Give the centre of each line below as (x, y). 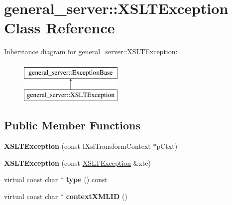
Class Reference (59, 28)
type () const (87, 179)
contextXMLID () (97, 196)
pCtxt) (167, 146)
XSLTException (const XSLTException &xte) (77, 162)
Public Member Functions (72, 125)
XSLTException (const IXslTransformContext (77, 146)
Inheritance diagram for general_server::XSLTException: (91, 51)
